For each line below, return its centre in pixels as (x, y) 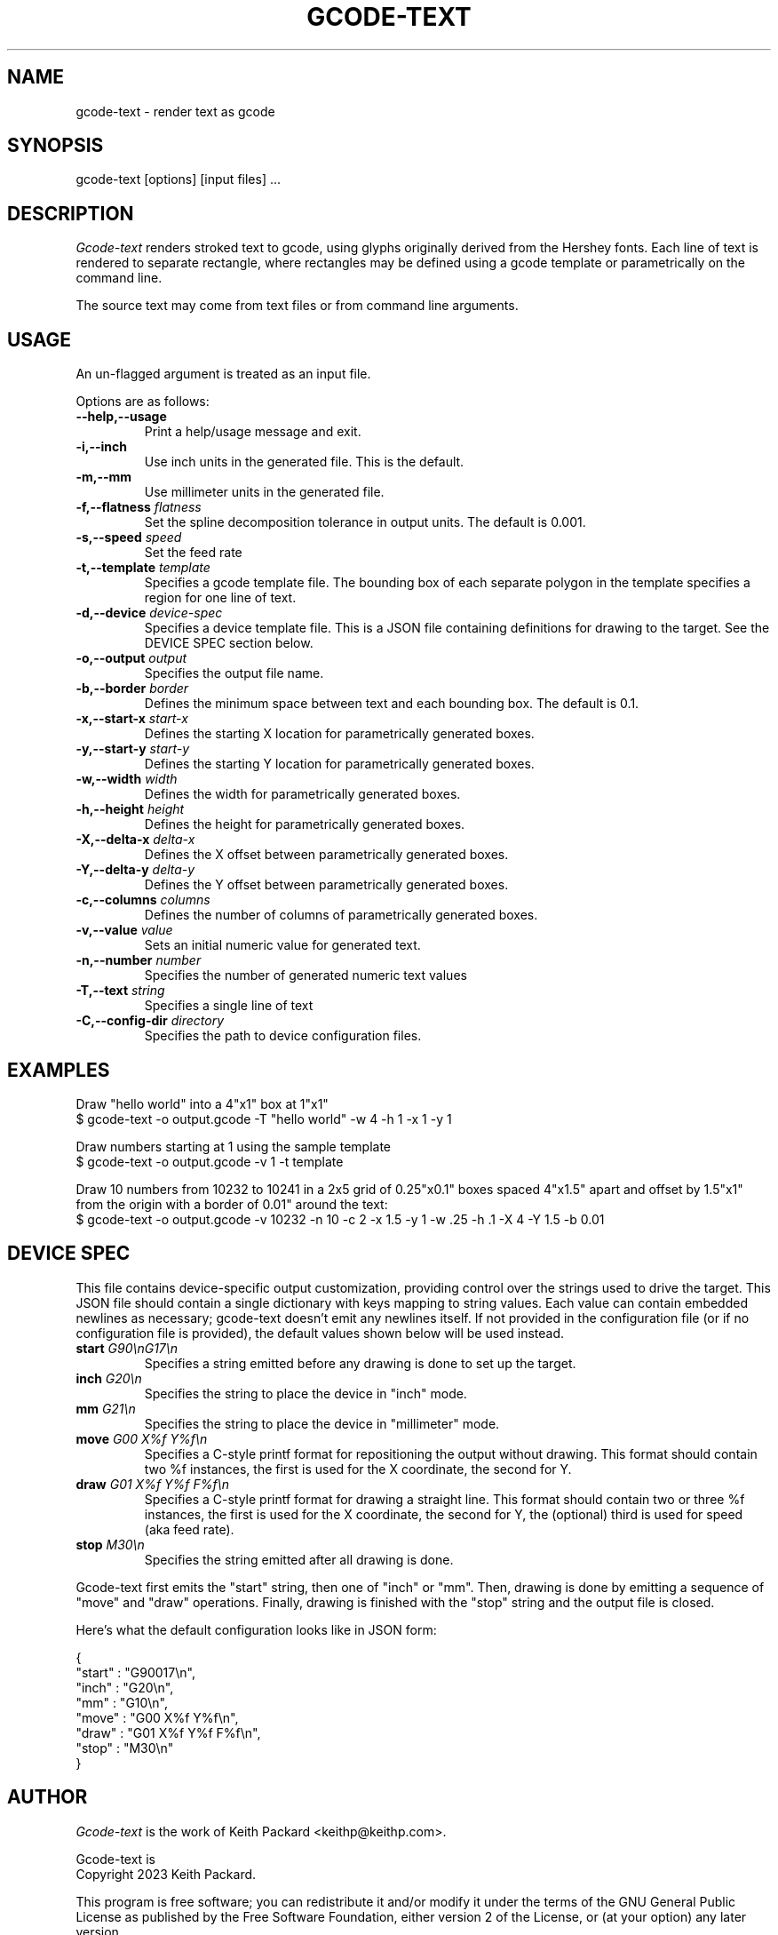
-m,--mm (104, 477)
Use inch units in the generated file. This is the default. (304, 462)
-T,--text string (120, 991)
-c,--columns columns (143, 900)
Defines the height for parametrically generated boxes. (305, 824)
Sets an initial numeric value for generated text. (282, 945)
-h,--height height (130, 809)
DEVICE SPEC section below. (229, 643)
